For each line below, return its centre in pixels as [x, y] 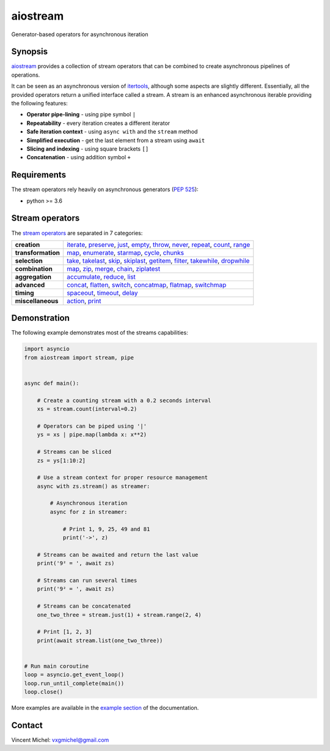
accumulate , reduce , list [101, 277]
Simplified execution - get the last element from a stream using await [116, 140]
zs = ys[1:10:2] [61, 460]
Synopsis [30, 52]
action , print [84, 301]
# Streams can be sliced [74, 452]
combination [34, 268]
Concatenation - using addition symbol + [79, 157]
